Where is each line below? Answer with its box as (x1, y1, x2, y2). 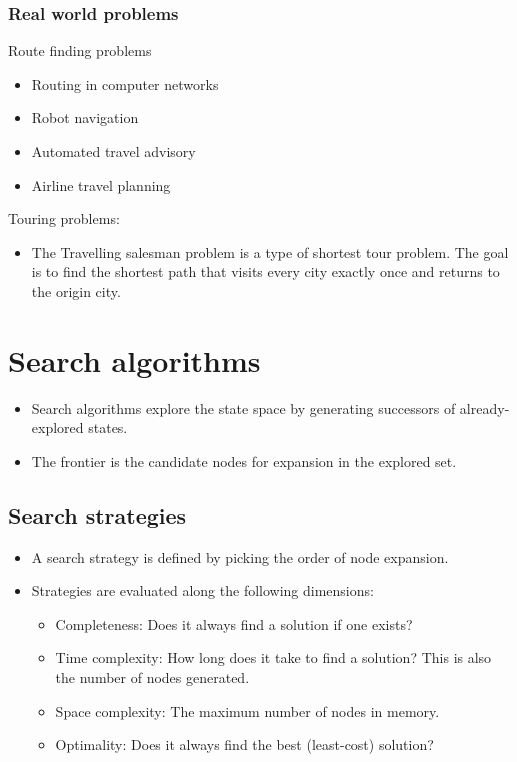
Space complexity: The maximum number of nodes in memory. (55, 700, 440, 721)
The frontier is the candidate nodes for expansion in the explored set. (31, 450, 457, 471)
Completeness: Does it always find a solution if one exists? (55, 613, 413, 634)
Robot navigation (31, 107, 139, 128)
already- (459, 397, 510, 418)
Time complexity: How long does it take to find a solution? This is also (55, 647, 492, 668)
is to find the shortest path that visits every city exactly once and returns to (31, 261, 500, 282)
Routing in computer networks (31, 73, 219, 94)
